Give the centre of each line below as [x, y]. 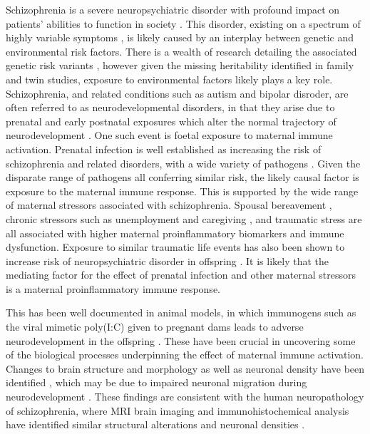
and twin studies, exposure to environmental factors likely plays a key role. [169, 79]
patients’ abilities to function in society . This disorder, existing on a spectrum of [183, 23]
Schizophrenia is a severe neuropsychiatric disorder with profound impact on [173, 9]
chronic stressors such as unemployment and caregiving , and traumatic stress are [184, 218]
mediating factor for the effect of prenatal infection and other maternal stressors [181, 275]
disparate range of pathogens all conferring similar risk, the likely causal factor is [183, 177]
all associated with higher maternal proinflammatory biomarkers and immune [175, 233]
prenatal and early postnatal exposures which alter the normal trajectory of [171, 121]
